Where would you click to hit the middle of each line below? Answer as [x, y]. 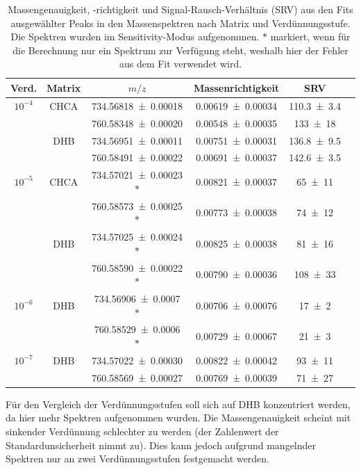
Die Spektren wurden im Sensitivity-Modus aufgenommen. [135, 37]
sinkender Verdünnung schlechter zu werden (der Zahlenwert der [142, 431]
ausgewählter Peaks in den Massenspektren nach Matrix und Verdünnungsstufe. [180, 23]
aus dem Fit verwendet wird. [180, 64]
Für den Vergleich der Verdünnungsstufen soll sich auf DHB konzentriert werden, [178, 404]
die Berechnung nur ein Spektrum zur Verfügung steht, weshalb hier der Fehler [180, 50]
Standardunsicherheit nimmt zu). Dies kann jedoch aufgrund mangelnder [161, 445]
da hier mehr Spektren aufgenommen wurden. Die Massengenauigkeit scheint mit [178, 418]
